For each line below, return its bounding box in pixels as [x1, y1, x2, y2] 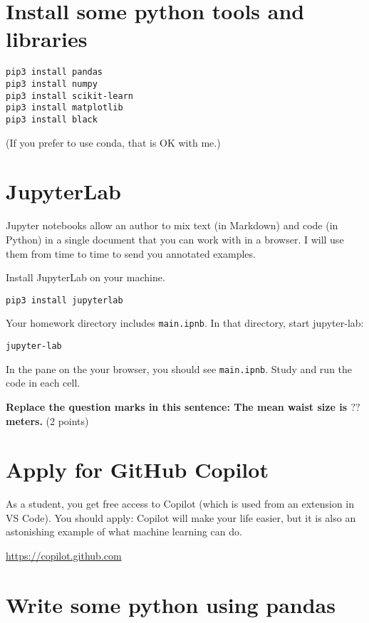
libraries [6, 24, 88, 53]
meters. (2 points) [6, 413, 89, 428]
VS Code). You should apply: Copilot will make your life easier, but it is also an [6, 510, 356, 525]
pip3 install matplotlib [6, 103, 123, 113]
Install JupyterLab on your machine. [6, 270, 165, 285]
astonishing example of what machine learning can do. [6, 524, 242, 539]
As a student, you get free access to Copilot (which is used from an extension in [6, 496, 355, 511]
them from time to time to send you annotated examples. [6, 246, 256, 261]
